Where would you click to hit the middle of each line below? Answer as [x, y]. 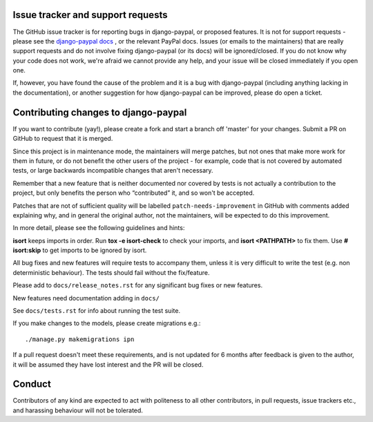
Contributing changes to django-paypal [100, 112]
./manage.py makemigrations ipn [80, 339]
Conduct [32, 384]
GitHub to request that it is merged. [63, 139]
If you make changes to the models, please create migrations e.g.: [107, 323]
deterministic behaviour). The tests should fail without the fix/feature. [111, 272]
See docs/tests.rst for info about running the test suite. [97, 311]
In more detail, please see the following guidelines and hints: [99, 228]
